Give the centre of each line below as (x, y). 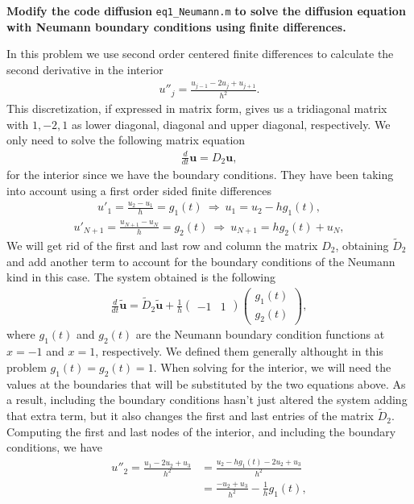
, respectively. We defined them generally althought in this (239, 351)
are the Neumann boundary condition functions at (260, 334)
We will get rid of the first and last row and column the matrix (162, 245)
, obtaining (362, 245)
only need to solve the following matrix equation (126, 140)
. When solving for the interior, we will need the (272, 367)
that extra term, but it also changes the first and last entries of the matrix (190, 416)
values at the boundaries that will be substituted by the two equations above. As (206, 383)
